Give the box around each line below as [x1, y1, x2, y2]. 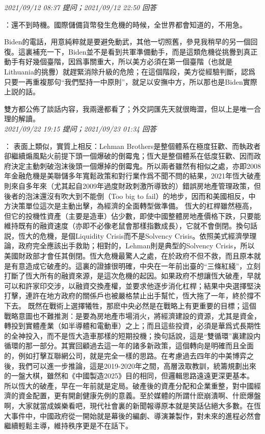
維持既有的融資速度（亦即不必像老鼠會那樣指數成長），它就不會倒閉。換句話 [4, 220, 257, 231]
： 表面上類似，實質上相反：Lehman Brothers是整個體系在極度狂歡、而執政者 [4, 140, 261, 151]
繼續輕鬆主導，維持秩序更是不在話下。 [4, 420, 132, 431]
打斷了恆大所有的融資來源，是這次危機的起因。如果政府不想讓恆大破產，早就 [4, 270, 261, 281]
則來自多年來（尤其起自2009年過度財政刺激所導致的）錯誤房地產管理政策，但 [4, 180, 261, 191]
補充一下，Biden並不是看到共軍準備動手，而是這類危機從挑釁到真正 [32, 46, 258, 57]
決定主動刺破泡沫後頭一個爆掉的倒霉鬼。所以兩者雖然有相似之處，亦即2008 [11, 160, 261, 171]
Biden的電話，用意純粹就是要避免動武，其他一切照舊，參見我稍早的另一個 [4, 36, 251, 47]
